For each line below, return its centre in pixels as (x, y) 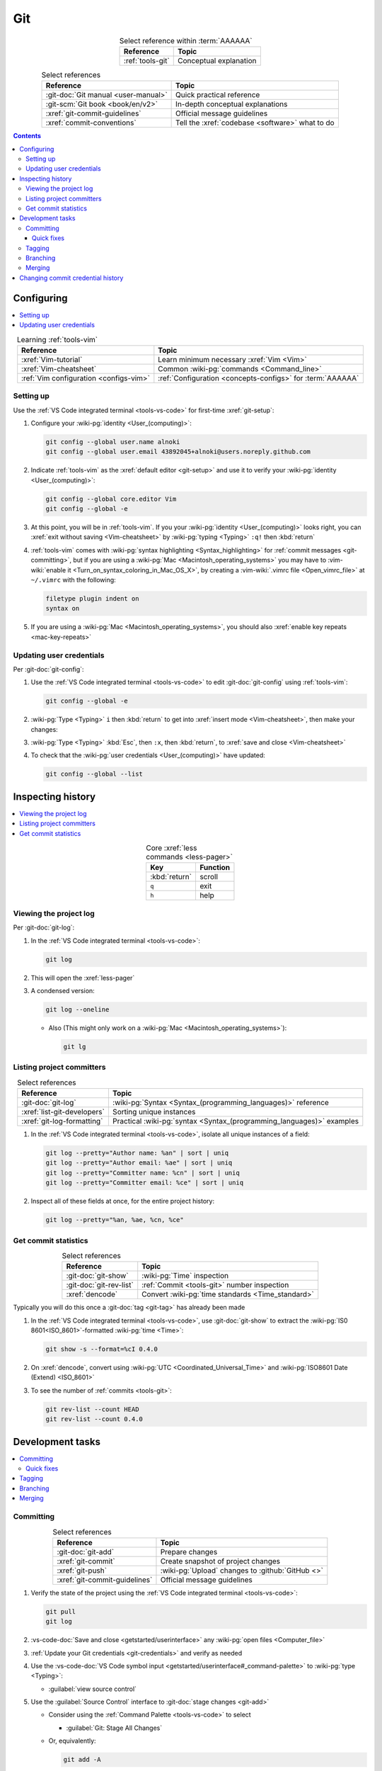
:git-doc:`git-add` (86, 1551)
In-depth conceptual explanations (232, 104)
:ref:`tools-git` (147, 60)
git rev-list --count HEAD (92, 1409)
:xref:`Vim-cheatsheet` (59, 368)
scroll (209, 877)
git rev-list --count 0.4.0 (94, 1419)
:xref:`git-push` (82, 1571)
